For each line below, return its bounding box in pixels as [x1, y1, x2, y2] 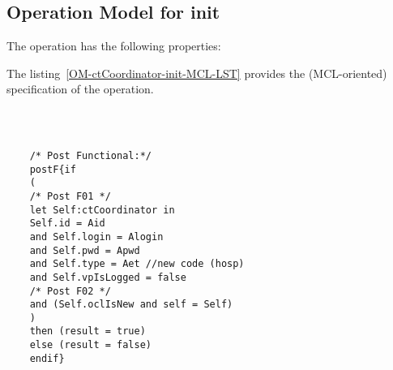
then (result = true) [29, 325, 146, 338]
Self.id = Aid [29, 217, 105, 230]
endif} [29, 352, 65, 364]
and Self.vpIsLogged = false [29, 271, 186, 283]
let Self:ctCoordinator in [29, 204, 175, 216]
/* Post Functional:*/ [29, 149, 152, 161]
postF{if [29, 163, 76, 175]
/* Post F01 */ [29, 190, 111, 202]
